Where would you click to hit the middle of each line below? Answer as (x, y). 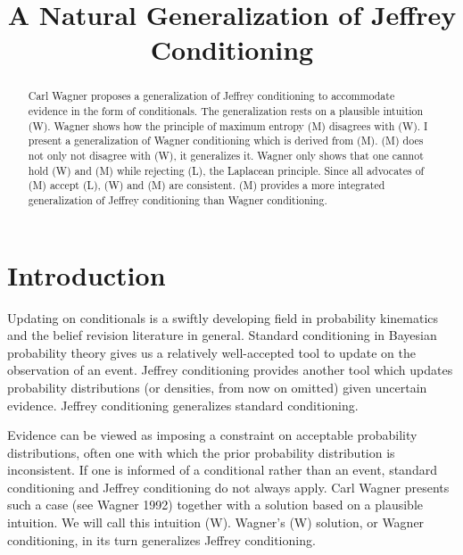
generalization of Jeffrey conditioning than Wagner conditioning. (178, 199)
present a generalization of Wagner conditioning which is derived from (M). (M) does (226, 141)
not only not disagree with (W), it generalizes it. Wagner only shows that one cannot (226, 155)
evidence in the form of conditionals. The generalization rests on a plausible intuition (226, 111)
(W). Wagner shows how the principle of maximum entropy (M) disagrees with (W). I (228, 125)
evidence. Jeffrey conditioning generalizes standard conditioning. (183, 405)
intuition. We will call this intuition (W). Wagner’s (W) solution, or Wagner (216, 522)
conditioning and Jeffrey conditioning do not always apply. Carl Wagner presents (228, 487)
